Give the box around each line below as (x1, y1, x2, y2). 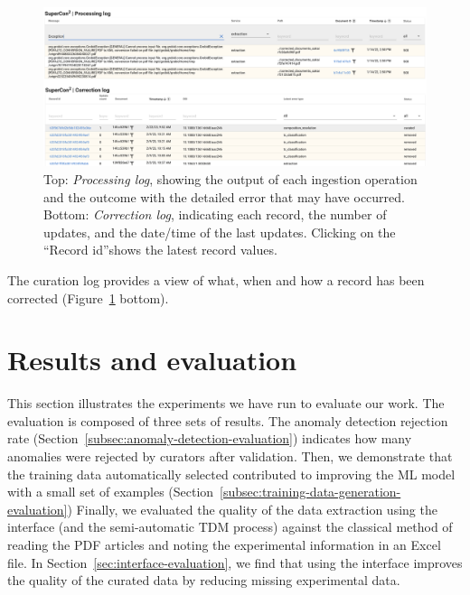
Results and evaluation (7, 341, 297, 378)
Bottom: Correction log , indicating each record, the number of (43, 205, 387, 224)
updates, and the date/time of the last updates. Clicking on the (43, 222, 396, 241)
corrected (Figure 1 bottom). (7, 288, 169, 307)
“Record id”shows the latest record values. (43, 240, 277, 259)
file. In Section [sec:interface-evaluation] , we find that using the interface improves (7, 553, 463, 572)
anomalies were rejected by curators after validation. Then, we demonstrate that (7, 447, 453, 466)
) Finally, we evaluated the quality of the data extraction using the (67, 499, 437, 518)
